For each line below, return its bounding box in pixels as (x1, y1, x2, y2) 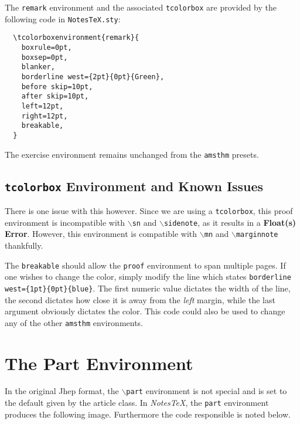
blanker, (21, 63, 55, 72)
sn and (132, 216, 157, 228)
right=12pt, (21, 111, 68, 120)
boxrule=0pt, (21, 43, 72, 52)
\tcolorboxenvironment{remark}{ (13, 33, 139, 42)
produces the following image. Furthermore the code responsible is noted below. (5, 408, 291, 420)
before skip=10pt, (21, 82, 93, 91)
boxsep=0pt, (21, 53, 68, 62)
